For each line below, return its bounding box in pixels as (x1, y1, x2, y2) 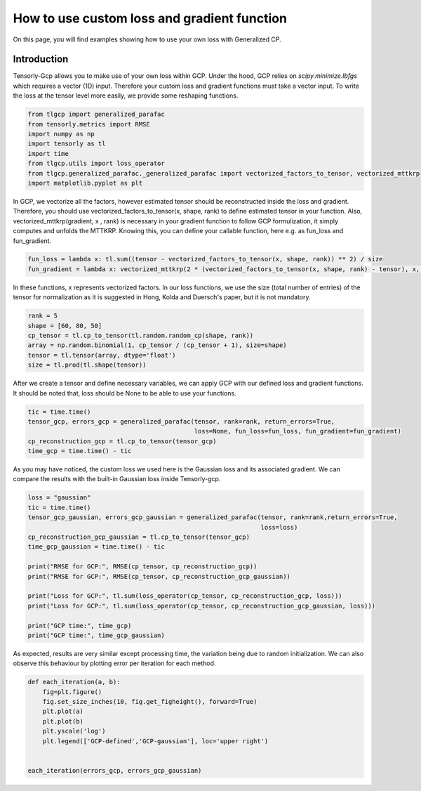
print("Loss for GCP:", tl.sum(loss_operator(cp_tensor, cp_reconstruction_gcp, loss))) (27, 592, 343, 600)
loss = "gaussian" (27, 494, 91, 502)
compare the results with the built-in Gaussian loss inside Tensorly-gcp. (13, 475, 221, 483)
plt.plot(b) (42, 717, 84, 725)
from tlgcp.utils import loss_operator (27, 159, 165, 168)
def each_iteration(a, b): (27, 678, 121, 686)
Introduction (13, 53, 69, 65)
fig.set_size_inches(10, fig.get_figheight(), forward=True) (42, 698, 258, 706)
